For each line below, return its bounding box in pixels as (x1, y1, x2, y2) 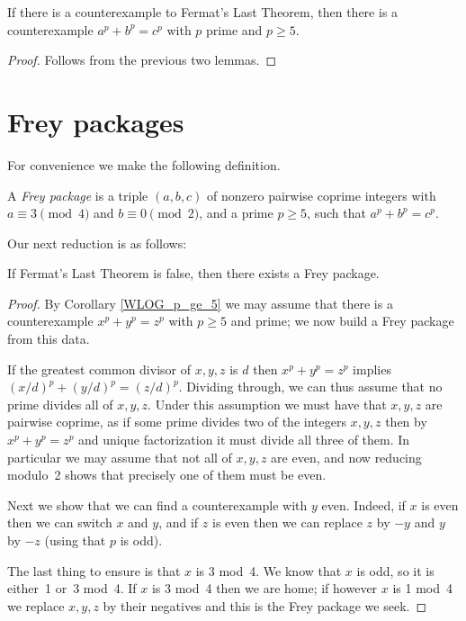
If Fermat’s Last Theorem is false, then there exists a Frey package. (7, 264, 380, 283)
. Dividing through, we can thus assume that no (178, 377, 443, 396)
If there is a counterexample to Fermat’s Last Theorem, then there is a (7, 3, 399, 21)
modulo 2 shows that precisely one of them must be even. (7, 465, 327, 484)
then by (385, 412, 427, 431)
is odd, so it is (356, 561, 435, 580)
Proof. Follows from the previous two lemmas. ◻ (7, 50, 277, 69)
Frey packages (7, 103, 184, 139)
